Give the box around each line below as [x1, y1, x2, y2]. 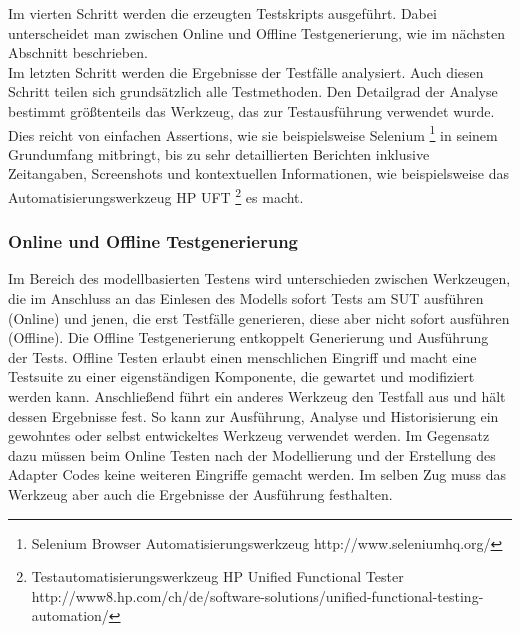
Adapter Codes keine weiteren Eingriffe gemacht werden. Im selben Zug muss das [8, 464, 507, 485]
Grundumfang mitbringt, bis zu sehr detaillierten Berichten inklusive [8, 143, 430, 164]
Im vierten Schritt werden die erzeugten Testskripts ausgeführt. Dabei [8, 3, 437, 23]
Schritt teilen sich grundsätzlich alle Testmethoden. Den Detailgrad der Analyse [8, 81, 498, 102]
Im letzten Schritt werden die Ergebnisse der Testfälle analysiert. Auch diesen [8, 61, 484, 82]
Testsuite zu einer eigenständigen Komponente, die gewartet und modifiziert [8, 366, 475, 387]
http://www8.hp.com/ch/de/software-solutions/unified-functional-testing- [31, 585, 484, 606]
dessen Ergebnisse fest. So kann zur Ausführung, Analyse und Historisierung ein [8, 405, 499, 426]
